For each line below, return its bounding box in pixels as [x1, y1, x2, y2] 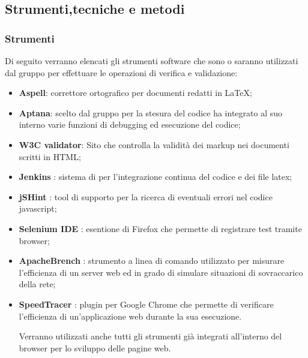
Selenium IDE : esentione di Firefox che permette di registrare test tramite [19, 222, 302, 234]
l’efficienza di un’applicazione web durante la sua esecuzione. [19, 309, 242, 322]
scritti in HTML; [19, 150, 81, 163]
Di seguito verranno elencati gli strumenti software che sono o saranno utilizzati [5, 55, 298, 67]
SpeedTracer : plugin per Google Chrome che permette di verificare [19, 297, 274, 310]
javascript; [19, 202, 57, 215]
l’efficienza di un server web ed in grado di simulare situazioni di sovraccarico [19, 266, 303, 278]
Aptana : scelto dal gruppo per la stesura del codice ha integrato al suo [19, 106, 282, 119]
